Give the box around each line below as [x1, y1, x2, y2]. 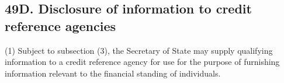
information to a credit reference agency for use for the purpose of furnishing [5, 56, 280, 68]
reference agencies [5, 16, 116, 34]
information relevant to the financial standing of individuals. [5, 67, 221, 79]
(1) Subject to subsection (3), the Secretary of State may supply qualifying [5, 44, 273, 56]
